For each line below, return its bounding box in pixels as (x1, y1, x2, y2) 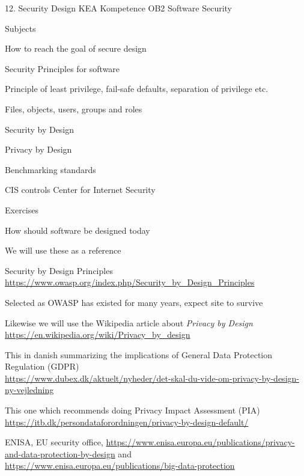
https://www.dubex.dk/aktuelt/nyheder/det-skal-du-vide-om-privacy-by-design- (5, 371, 299, 384)
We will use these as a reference (5, 244, 121, 257)
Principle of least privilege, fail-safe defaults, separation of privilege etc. (5, 82, 269, 95)
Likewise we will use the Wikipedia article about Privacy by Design (5, 316, 253, 329)
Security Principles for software (5, 62, 120, 75)
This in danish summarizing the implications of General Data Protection (5, 348, 273, 361)
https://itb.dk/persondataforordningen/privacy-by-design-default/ (5, 415, 249, 428)
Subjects (5, 22, 36, 34)
